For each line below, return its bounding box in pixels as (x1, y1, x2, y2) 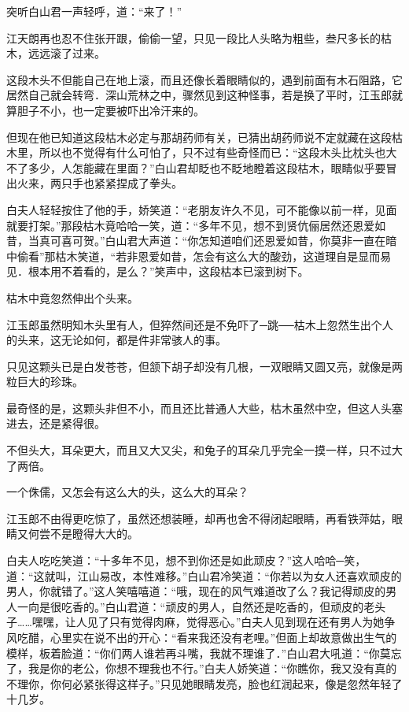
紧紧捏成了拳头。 (94, 175, 182, 191)
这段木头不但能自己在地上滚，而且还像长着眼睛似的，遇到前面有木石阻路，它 (6, 71, 403, 87)
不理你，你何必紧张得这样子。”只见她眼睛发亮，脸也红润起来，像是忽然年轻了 (6, 675, 403, 692)
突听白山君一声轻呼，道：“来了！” (6, 3, 182, 19)
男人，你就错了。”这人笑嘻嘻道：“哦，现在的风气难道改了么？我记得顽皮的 (6, 583, 386, 599)
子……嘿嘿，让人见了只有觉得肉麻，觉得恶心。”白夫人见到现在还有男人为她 (6, 614, 385, 630)
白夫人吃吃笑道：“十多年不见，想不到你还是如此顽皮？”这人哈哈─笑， (6, 552, 367, 569)
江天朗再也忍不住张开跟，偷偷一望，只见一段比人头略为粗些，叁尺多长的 (6, 29, 381, 46)
